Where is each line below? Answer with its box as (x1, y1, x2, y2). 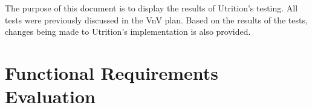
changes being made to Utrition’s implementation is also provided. (5, 25, 251, 38)
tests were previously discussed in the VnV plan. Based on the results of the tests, (5, 13, 308, 26)
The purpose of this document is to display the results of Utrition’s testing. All (5, 2, 298, 14)
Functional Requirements (5, 60, 218, 85)
